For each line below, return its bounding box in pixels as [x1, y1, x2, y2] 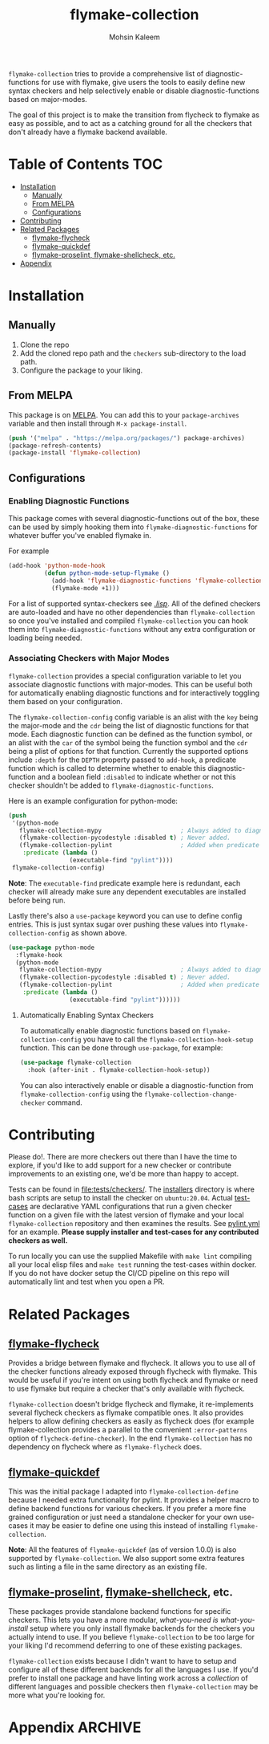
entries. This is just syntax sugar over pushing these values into [8, 919, 219, 929]
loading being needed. [8, 633, 82, 642]
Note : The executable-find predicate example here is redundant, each [8, 878, 241, 888]
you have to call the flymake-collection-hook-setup [82, 1034, 254, 1044]
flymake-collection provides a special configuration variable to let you [8, 670, 242, 680]
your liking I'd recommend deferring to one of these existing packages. [8, 1640, 243, 1651]
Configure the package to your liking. [19, 365, 143, 375]
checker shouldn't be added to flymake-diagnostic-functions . [8, 780, 215, 790]
